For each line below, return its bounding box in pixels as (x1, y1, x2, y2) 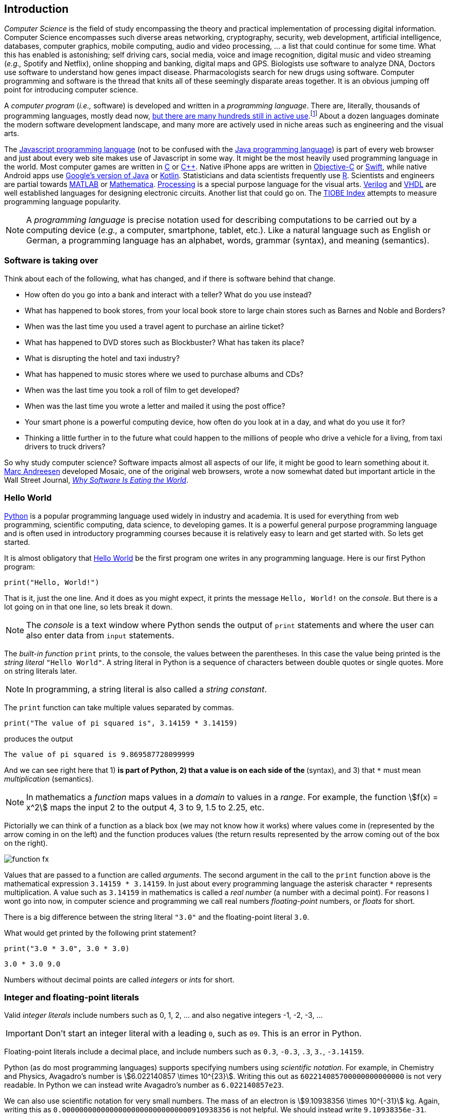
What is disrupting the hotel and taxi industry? (25, 353, 180, 363)
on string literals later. (4, 666, 77, 675)
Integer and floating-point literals (4, 992, 139, 1002)
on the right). (4, 838, 48, 847)
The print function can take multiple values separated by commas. (4, 703, 234, 712)
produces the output (4, 734, 73, 743)
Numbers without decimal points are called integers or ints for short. (4, 975, 235, 984)
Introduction (4, 3, 69, 15)
